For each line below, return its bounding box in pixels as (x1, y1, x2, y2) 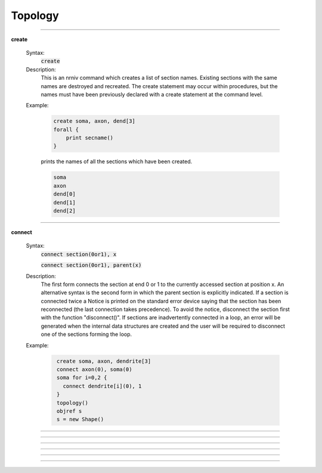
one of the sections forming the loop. (41, 331, 132, 338)
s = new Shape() (57, 416, 104, 423)
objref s (57, 407, 82, 414)
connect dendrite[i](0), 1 (63, 382, 142, 390)
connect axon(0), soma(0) (57, 366, 132, 373)
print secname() (66, 135, 113, 141)
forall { (53, 126, 79, 133)
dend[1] (53, 199, 76, 206)
